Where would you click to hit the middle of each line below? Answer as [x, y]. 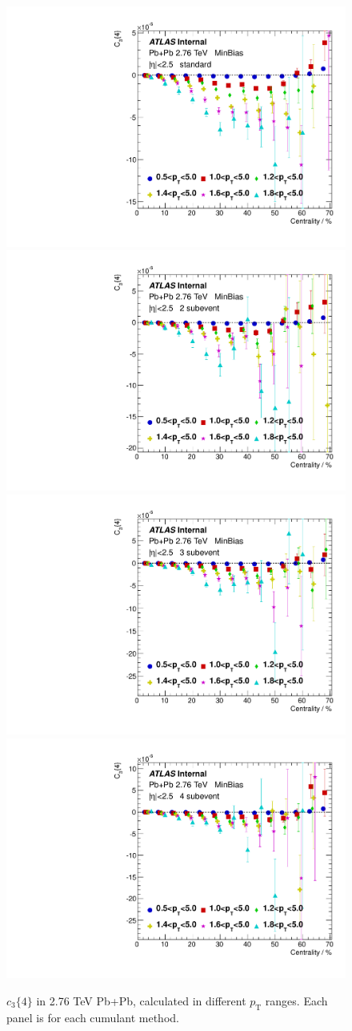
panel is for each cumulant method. [93, 1017]
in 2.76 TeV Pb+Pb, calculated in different [141, 1001]
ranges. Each [296, 1001]
